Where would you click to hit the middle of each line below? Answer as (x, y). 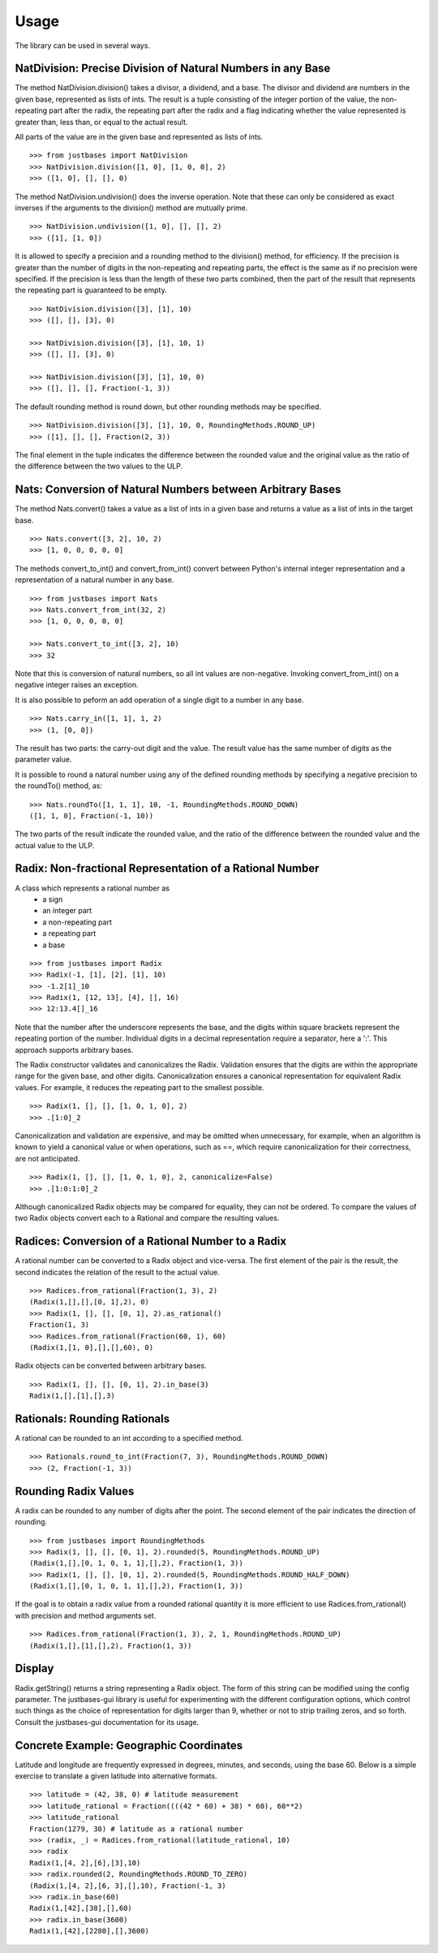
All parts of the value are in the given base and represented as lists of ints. (139, 137)
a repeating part (69, 933)
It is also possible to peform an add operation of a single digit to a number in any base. (159, 700)
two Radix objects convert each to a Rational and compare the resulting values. (147, 1218)
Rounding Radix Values (75, 1491)
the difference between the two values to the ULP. (99, 466)
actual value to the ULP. (55, 845)
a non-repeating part (77, 922)
